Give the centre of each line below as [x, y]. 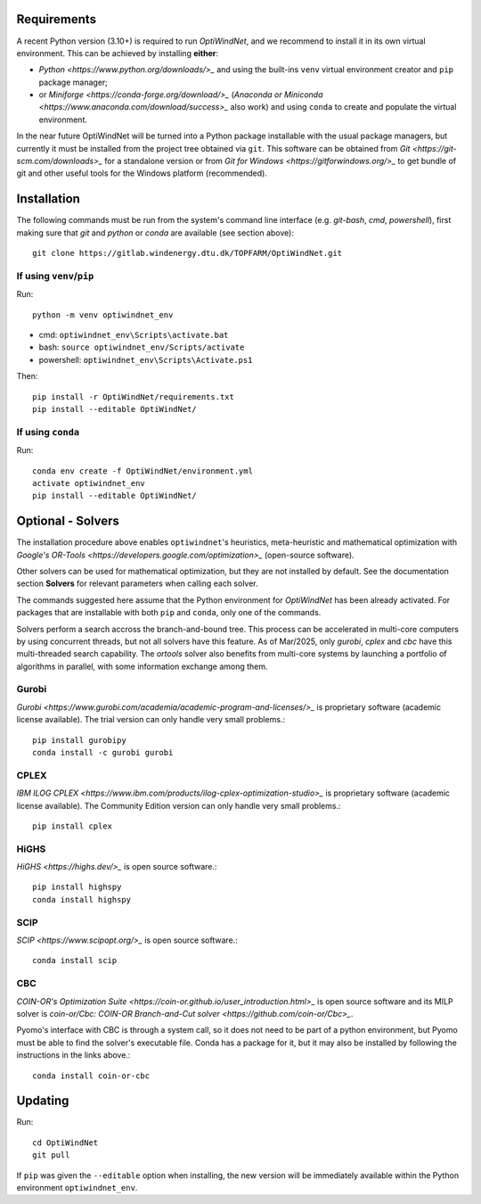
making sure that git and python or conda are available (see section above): [155, 233]
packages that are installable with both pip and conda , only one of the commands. [169, 613]
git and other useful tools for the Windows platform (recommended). [142, 173]
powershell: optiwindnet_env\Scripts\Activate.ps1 [146, 359]
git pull [51, 1155]
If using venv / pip [55, 276]
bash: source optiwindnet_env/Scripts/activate [142, 347]
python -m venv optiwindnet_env [103, 315]
